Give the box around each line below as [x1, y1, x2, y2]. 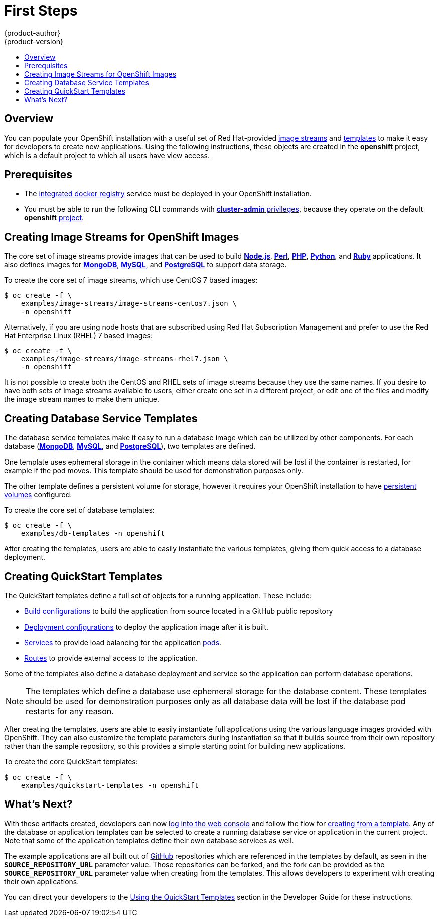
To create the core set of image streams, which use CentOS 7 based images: [4, 276, 258, 285]
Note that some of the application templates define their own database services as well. [4, 836, 294, 845]
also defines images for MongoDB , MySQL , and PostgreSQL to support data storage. [4, 260, 287, 269]
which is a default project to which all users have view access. [4, 150, 210, 160]
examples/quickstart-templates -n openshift [21, 781, 199, 789]
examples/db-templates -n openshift [21, 529, 165, 538]
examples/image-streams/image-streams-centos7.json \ [21, 299, 237, 308]
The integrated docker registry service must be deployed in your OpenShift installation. [24, 189, 312, 198]
